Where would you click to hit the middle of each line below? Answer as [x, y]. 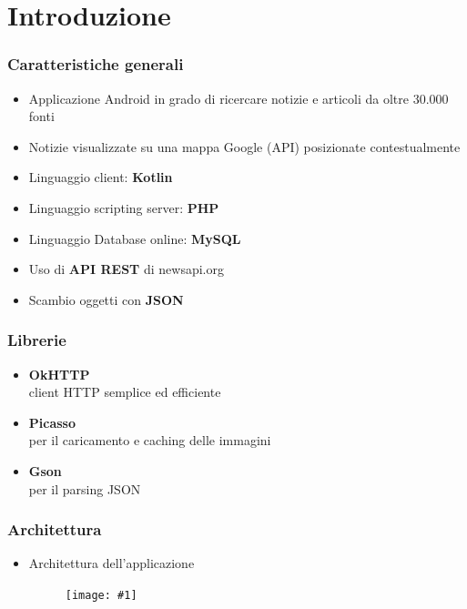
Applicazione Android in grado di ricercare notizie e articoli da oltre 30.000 [239, 98]
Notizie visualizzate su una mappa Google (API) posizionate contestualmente [244, 146]
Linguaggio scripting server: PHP [124, 207]
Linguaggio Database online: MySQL [135, 238]
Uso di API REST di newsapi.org [126, 269]
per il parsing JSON [85, 488]
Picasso [52, 422]
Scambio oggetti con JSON [106, 299]
